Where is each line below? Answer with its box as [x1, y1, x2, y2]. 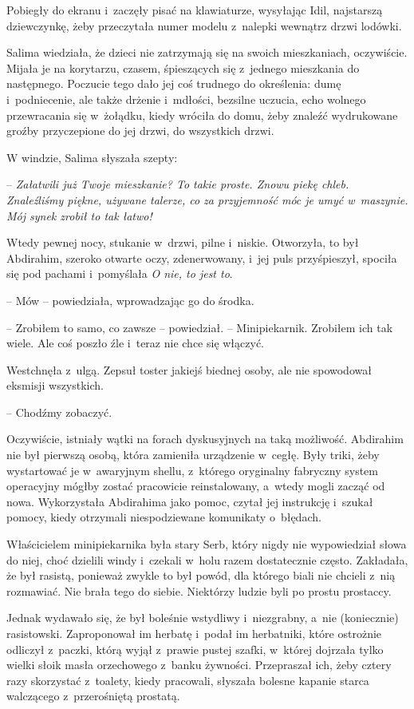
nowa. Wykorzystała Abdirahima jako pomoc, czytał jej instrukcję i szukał [6, 493, 373, 509]
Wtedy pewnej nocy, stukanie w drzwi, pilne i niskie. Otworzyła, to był [6, 234, 359, 251]
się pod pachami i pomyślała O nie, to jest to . [6, 265, 233, 282]
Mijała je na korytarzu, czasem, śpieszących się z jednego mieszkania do [6, 59, 360, 76]
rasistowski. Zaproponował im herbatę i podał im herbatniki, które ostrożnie [6, 625, 382, 641]
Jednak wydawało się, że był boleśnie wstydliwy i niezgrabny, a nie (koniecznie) [6, 609, 399, 626]
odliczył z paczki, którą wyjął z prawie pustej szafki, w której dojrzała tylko [6, 640, 384, 657]
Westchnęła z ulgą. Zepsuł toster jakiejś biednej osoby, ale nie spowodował [6, 361, 372, 378]
